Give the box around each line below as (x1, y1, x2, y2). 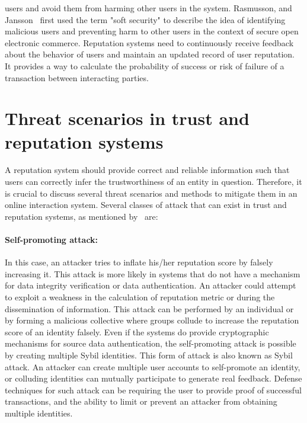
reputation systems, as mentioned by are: (5, 210, 158, 222)
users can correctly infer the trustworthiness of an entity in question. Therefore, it (5, 175, 302, 188)
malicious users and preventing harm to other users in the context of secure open (5, 25, 299, 37)
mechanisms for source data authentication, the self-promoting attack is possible (5, 337, 296, 350)
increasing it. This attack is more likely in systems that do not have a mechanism (5, 267, 300, 280)
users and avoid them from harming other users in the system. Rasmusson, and (5, 2, 292, 14)
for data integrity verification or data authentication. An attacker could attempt (5, 279, 296, 291)
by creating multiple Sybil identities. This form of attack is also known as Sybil (5, 348, 293, 361)
